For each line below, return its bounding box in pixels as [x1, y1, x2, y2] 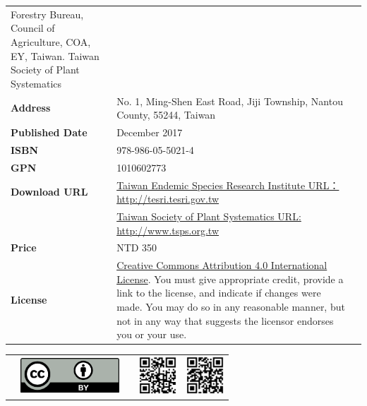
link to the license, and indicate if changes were [116, 285, 321, 300]
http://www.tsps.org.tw [116, 222, 219, 237]
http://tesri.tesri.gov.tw [116, 191, 219, 206]
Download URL [11, 184, 88, 199]
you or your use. [116, 327, 187, 342]
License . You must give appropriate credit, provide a [116, 271, 344, 286]
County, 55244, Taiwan [116, 107, 216, 122]
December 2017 [116, 125, 183, 139]
